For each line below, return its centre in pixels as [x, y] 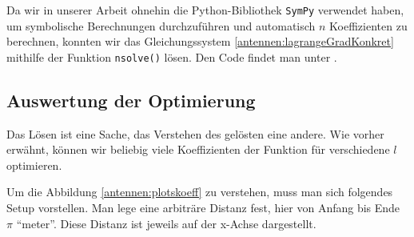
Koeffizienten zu [368, 25]
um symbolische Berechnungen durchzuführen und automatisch [161, 25]
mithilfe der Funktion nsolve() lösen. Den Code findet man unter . [172, 56]
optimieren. [34, 165]
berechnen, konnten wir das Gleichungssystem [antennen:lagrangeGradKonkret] [200, 41]
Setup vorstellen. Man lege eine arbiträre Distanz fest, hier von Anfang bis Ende [203, 208]
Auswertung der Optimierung [131, 100]
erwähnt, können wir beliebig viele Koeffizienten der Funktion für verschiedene [198, 149]
